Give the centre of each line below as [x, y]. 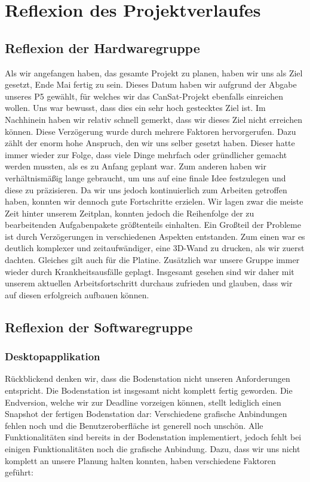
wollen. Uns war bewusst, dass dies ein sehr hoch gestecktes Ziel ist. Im [135, 108]
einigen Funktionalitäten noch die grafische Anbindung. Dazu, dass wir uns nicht [153, 449]
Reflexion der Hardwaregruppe [102, 47]
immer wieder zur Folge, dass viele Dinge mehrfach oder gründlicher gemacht [146, 154]
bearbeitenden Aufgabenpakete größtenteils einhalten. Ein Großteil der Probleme [153, 225]
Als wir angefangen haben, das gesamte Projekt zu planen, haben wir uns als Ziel [154, 72]
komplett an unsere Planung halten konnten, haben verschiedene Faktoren [140, 460]
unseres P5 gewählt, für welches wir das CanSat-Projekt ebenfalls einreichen [144, 96]
